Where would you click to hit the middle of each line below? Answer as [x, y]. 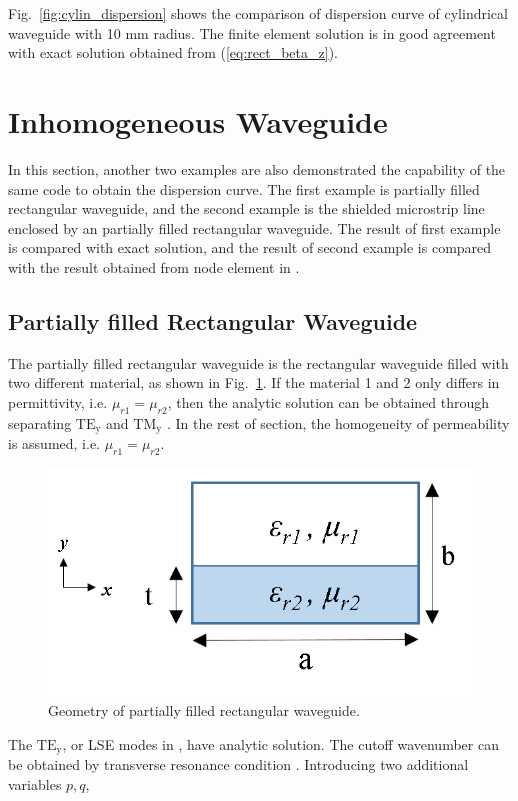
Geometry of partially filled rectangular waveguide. [204, 710]
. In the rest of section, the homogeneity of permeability [338, 422]
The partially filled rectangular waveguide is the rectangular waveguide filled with [258, 362]
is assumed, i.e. [54, 443]
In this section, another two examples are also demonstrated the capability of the [257, 168]
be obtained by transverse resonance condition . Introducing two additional [238, 764]
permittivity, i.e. [58, 401]
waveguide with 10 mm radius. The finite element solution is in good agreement [252, 32]
